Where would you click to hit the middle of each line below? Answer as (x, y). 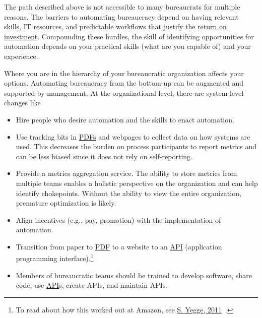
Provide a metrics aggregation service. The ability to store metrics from (126, 173)
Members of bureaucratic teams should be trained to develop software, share (134, 275)
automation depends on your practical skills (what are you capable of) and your (127, 46)
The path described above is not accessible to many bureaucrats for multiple (122, 7)
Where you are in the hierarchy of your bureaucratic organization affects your (124, 73)
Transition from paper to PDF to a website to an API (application (119, 246)
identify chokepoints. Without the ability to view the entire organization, (128, 193)
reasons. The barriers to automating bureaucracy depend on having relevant (121, 16)
